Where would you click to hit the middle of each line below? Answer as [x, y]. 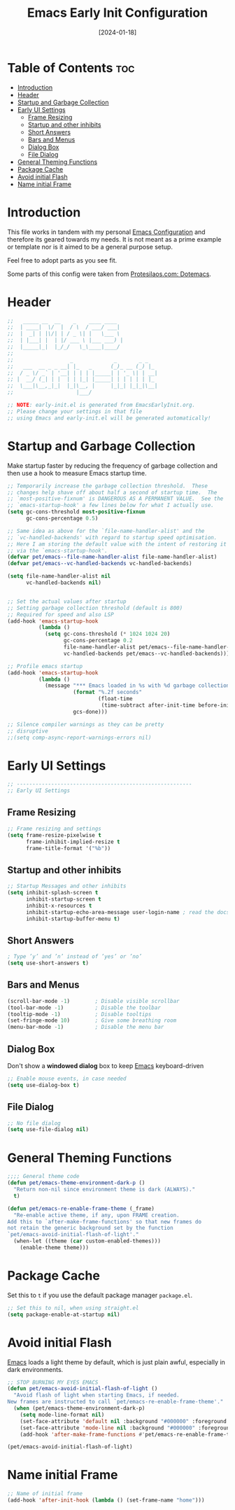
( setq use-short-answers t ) [48, 963]
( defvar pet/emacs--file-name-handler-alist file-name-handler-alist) [112, 557]
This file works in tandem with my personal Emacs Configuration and [106, 232]
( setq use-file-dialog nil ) [48, 1130]
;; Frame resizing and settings [54, 829]
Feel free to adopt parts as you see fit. [62, 260]
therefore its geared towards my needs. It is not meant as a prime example [114, 239]
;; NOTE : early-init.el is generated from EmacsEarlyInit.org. [101, 405]
